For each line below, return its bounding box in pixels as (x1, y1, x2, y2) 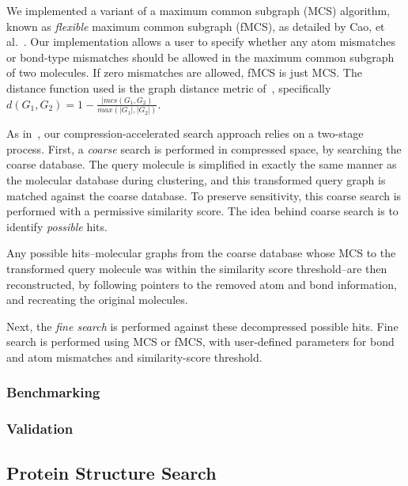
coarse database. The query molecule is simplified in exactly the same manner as (6, 156, 397, 173)
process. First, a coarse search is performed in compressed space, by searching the (6, 140, 402, 157)
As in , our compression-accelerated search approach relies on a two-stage (6, 125, 364, 142)
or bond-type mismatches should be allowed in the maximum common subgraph (6, 48, 395, 65)
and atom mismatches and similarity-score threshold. (6, 348, 263, 365)
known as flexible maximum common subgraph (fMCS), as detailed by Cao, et (6, 17, 385, 34)
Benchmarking (6, 382, 100, 402)
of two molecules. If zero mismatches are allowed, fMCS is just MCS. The (6, 64, 362, 81)
